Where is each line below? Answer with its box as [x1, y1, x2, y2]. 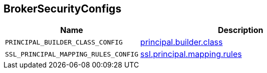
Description [217, 25, 263, 35]
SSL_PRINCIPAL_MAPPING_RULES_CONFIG [5, 50, 139, 58]
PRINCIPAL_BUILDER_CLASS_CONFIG [5, 38, 123, 46]
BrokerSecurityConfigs [4, 2, 122, 15]
